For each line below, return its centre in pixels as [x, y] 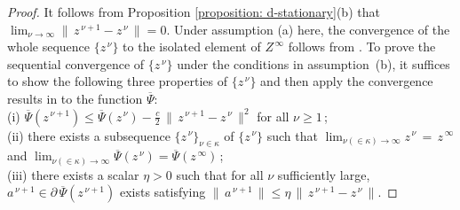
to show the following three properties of [117, 81]
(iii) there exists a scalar [73, 174]
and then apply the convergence [347, 81]
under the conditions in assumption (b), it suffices [313, 63]
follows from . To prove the [362, 47]
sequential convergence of [76, 63]
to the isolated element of [192, 47]
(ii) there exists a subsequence [89, 135]
